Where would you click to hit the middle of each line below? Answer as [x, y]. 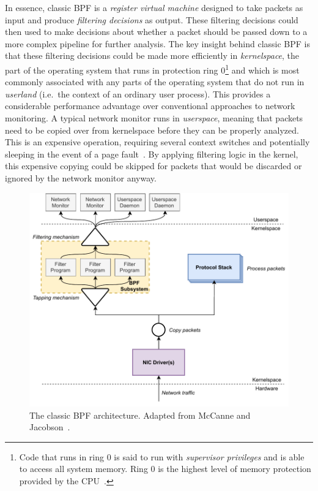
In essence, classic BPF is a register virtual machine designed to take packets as [154, 7]
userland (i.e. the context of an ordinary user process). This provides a [138, 93]
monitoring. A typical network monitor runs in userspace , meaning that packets [154, 118]
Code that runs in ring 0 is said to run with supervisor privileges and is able [162, 456]
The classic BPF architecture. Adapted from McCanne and [140, 415]
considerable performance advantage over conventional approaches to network [150, 106]
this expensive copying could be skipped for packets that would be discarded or [153, 166]
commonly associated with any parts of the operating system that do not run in [155, 82]
